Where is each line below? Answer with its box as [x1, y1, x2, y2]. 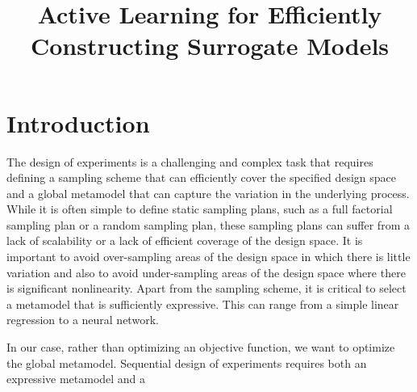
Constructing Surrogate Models [30, 29, 390, 62]
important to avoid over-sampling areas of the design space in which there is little [6, 248, 411, 265]
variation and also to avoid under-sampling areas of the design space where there [6, 263, 406, 280]
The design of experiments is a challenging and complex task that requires [6, 153, 373, 170]
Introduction [6, 106, 150, 139]
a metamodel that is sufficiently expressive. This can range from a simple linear [6, 295, 399, 312]
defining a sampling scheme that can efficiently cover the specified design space [6, 169, 396, 186]
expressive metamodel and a [6, 370, 146, 387]
